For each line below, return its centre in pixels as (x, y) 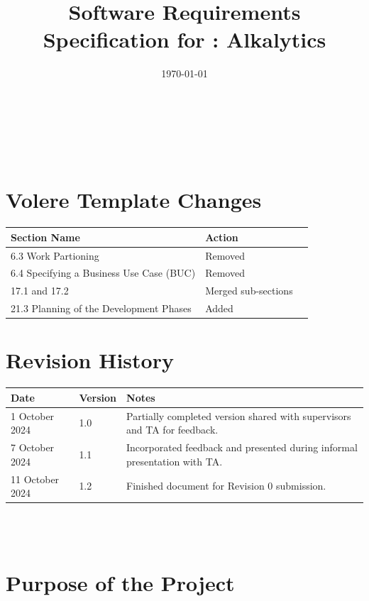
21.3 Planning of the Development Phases (101, 308)
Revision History (90, 360)
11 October (35, 479)
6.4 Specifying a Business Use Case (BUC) (103, 273)
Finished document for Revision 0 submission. (226, 486)
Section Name (45, 237)
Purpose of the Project (120, 582)
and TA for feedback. (172, 430)
